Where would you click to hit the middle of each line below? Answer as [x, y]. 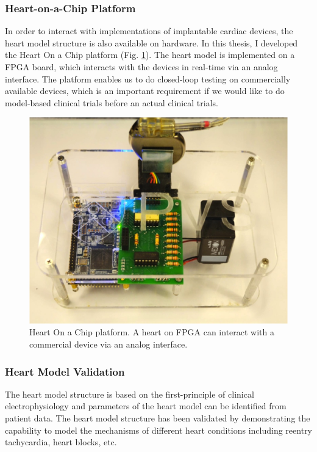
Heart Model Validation [65, 371]
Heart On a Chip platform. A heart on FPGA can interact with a [152, 332]
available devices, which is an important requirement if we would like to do [145, 91]
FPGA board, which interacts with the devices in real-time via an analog [141, 67]
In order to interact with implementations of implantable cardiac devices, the [149, 31]
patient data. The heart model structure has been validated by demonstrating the [158, 418]
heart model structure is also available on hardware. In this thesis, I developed [151, 42]
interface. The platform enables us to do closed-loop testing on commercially [148, 78]
